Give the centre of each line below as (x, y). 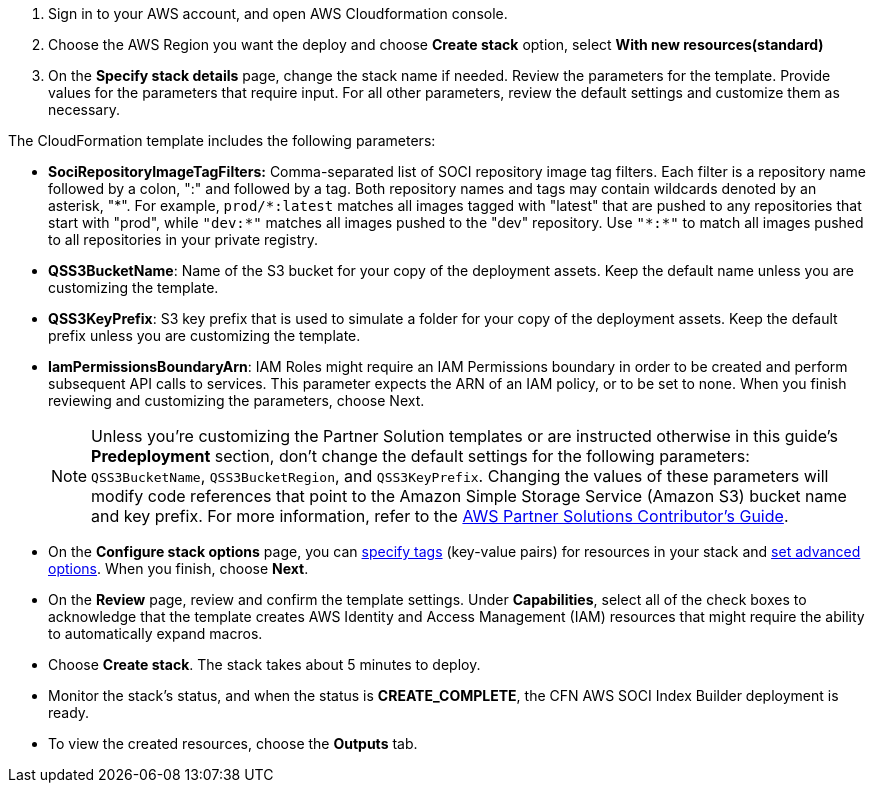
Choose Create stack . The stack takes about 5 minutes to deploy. (264, 664)
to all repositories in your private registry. (183, 239)
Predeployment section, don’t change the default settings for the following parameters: (420, 456)
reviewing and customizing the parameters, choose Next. (236, 400)
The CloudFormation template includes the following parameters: (222, 140)
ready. (69, 712)
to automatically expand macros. (155, 633)
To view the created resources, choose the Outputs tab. (233, 743)
